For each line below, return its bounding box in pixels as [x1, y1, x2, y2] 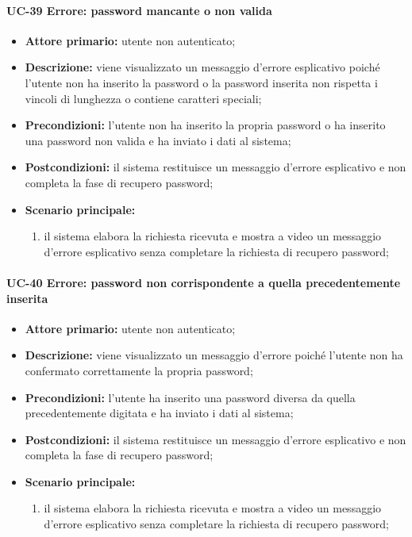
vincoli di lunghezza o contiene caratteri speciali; [25, 90, 262, 106]
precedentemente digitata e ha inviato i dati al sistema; [25, 405, 294, 421]
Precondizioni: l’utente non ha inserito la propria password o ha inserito [25, 117, 386, 133]
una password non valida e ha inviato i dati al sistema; [25, 132, 291, 148]
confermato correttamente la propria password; [25, 362, 253, 378]
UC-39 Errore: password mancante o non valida [6, 2, 272, 18]
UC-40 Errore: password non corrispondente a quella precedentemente [6, 274, 401, 290]
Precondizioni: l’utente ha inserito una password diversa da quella [25, 389, 356, 405]
